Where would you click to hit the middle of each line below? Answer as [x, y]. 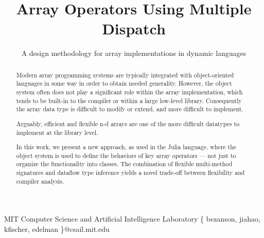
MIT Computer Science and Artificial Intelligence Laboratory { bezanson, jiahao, [132, 219]
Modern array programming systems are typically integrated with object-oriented [125, 75]
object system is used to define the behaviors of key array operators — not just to [126, 155]
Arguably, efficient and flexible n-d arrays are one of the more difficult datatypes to [128, 123]
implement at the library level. [57, 132]
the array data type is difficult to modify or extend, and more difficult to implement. [130, 109]
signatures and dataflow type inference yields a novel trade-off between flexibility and [130, 173]
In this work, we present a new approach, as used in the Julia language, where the [126, 147]
